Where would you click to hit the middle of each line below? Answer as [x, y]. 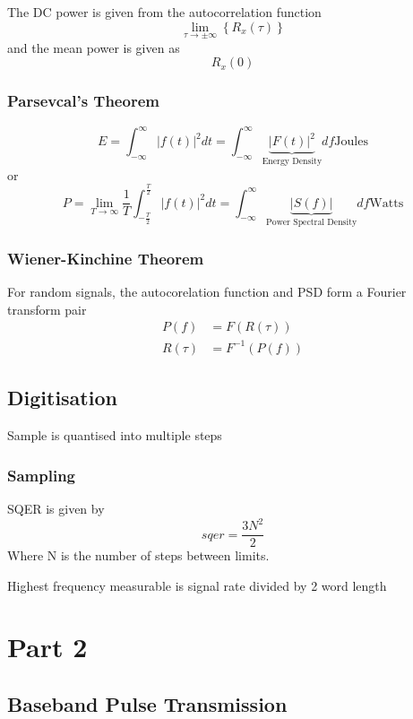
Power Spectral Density [312, 223]
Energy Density [292, 162]
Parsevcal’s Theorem [83, 101]
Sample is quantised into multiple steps [115, 435]
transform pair [47, 309]
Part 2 [47, 647]
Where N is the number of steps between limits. [138, 555]
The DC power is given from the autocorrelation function [164, 12]
